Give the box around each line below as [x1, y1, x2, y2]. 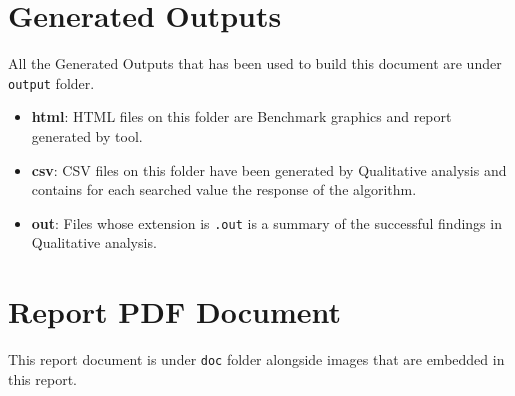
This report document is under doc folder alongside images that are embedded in [8, 349, 505, 370]
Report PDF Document [8, 291, 342, 332]
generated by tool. [31, 125, 143, 146]
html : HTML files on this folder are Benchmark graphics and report [31, 106, 452, 127]
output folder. [8, 72, 95, 93]
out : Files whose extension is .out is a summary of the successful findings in [31, 212, 502, 233]
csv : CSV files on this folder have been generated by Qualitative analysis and [31, 159, 507, 180]
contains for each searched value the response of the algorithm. [31, 179, 417, 200]
